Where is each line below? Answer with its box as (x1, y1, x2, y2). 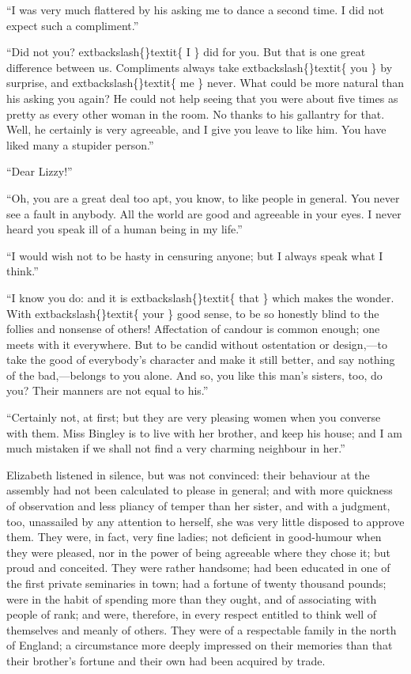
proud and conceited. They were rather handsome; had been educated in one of (6, 559, 390, 576)
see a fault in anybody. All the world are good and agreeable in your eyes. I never (6, 205, 402, 222)
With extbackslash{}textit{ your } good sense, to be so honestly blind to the (6, 305, 379, 321)
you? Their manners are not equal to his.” (6, 382, 209, 399)
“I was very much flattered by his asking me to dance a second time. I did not (6, 2, 384, 17)
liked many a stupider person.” (6, 136, 154, 153)
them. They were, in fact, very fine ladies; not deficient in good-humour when (6, 528, 382, 545)
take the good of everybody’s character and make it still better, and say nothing (6, 351, 395, 368)
